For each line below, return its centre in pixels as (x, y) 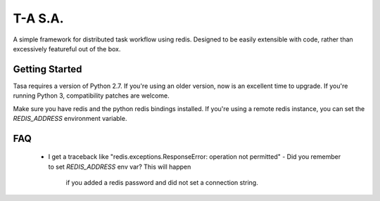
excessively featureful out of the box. (67, 48)
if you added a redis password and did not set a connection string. (162, 183)
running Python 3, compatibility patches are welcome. (91, 96)
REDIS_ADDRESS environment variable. (70, 119)
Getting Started (47, 69)
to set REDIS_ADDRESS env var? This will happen (120, 167)
